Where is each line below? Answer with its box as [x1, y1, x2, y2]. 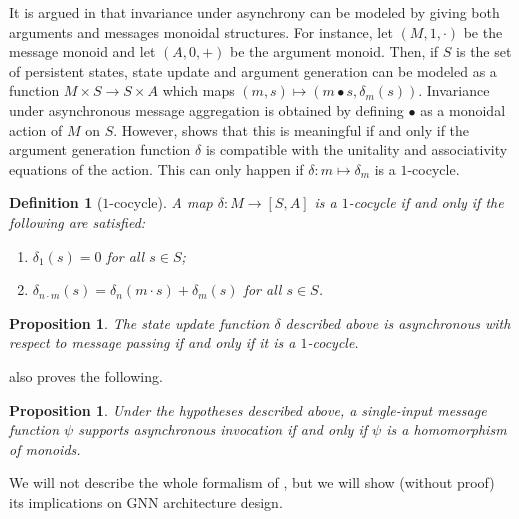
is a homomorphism [386, 419, 507, 440]
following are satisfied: [9, 211, 146, 232]
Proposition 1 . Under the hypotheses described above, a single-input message [9, 399, 487, 420]
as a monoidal [420, 99, 506, 120]
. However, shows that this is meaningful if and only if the [113, 119, 470, 140]
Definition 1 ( [9, 192, 103, 213]
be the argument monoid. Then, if [230, 41, 439, 62]
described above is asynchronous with [285, 312, 511, 333]
